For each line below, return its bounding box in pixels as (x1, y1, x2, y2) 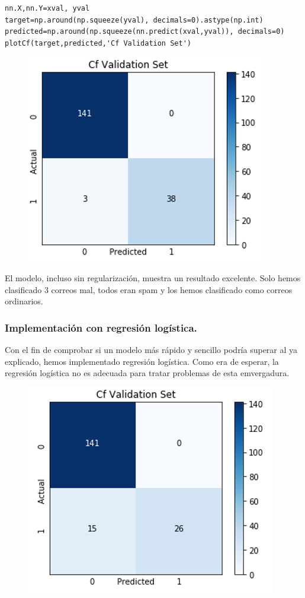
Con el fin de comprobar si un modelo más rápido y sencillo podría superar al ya (5, 343, 298, 355)
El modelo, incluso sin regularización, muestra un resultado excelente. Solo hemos (5, 271, 301, 284)
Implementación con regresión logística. (5, 320, 197, 335)
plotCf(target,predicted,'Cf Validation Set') (5, 39, 191, 47)
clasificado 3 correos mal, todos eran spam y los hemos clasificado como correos (5, 283, 293, 295)
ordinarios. (5, 295, 43, 307)
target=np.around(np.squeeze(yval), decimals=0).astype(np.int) (5, 15, 264, 24)
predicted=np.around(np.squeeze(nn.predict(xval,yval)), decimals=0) (5, 27, 285, 36)
